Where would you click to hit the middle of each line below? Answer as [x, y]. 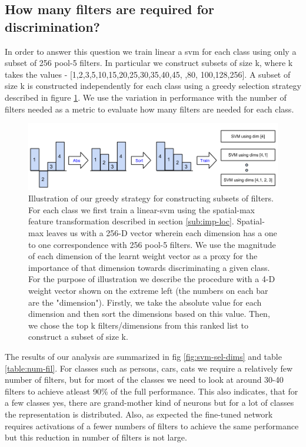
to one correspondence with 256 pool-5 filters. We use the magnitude [152, 244]
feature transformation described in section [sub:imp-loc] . [131, 221]
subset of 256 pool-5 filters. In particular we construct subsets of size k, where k [149, 63]
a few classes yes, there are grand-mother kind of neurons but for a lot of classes [149, 403]
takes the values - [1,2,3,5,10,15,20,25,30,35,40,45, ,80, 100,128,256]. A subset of [148, 74]
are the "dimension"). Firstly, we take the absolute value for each [145, 302]
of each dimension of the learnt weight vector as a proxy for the [143, 256]
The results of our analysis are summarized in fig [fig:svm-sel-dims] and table [143, 356]
